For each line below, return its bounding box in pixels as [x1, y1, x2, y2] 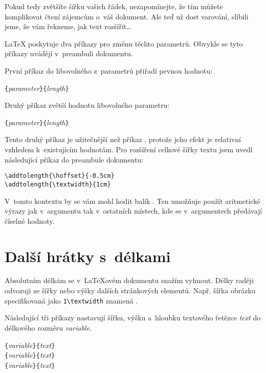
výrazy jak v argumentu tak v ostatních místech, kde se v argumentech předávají [5, 205, 262, 216]
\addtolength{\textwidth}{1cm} [5, 180, 111, 188]
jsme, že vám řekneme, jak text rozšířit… [5, 21, 131, 32]
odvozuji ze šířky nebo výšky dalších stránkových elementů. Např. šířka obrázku [5, 285, 256, 296]
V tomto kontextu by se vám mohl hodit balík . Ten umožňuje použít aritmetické [5, 195, 260, 206]
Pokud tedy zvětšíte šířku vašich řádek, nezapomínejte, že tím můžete [5, 1, 223, 11]
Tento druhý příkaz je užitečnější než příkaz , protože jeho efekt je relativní [5, 134, 241, 145]
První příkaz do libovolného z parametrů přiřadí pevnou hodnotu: [5, 65, 213, 76]
